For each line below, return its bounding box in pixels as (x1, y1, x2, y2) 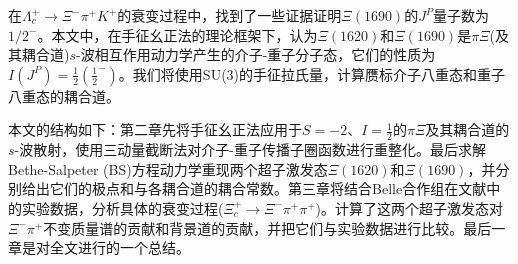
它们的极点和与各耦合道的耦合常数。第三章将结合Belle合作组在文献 (49, 178, 487, 199)
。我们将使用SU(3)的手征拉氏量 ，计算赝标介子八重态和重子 (118, 63, 506, 84)
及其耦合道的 (425, 119, 510, 140)
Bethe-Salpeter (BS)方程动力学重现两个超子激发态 (8, 158, 328, 179)
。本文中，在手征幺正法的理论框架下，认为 (37, 24, 318, 45)
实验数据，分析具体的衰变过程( (21, 197, 224, 218)
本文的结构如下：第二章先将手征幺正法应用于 (8, 119, 302, 140)
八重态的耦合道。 (8, 85, 120, 106)
